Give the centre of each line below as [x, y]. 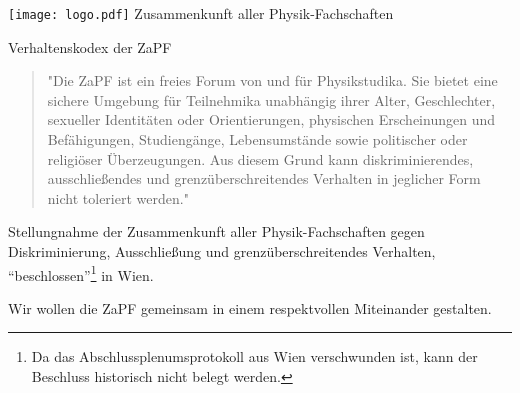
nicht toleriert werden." [118, 197]
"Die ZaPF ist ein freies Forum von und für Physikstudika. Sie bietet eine [272, 80]
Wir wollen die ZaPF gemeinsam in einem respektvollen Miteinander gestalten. [250, 307]
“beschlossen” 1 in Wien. [81, 273]
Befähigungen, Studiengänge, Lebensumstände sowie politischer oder [257, 139]
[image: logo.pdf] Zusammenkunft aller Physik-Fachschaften [201, 13]
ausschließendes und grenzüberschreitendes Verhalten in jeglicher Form [264, 178]
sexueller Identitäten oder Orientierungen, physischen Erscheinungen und [271, 119]
